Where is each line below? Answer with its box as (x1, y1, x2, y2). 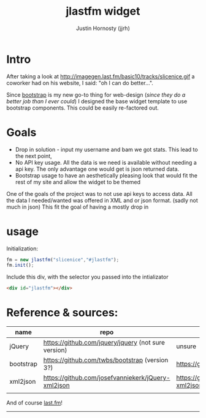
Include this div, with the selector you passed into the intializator (6, 274, 169, 281)
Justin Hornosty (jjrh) (76, 24, 130, 32)
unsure (176, 342, 197, 351)
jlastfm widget (66, 4, 140, 18)
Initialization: (6, 245, 39, 252)
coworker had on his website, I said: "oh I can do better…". (6, 79, 153, 86)
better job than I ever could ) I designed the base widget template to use (6, 97, 188, 105)
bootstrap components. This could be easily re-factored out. (6, 104, 159, 111)
